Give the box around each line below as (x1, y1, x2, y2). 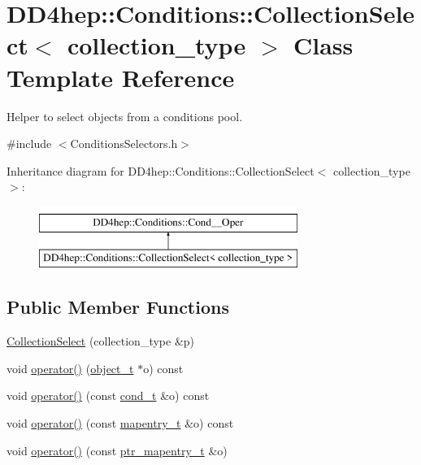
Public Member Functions (7, 294, 229, 319)
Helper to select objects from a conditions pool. (7, 107, 243, 124)
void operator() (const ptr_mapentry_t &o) (7, 441, 228, 458)
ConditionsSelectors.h (70, 135, 178, 152)
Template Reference (7, 60, 235, 93)
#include (7, 135, 52, 152)
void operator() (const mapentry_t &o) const (7, 415, 234, 432)
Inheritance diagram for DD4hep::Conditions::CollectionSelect (7, 162, 315, 179)
